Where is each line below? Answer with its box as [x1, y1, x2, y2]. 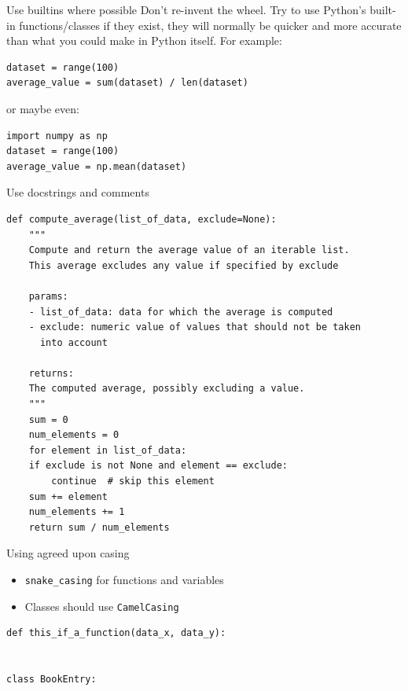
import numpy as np [6, 130, 108, 142]
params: [28, 290, 68, 302]
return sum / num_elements [28, 521, 170, 533]
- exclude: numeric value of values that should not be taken [28, 322, 362, 333]
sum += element [28, 491, 108, 502]
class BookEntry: [6, 674, 97, 685]
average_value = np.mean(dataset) [6, 160, 187, 172]
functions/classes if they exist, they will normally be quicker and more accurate [19, 17, 402, 33]
